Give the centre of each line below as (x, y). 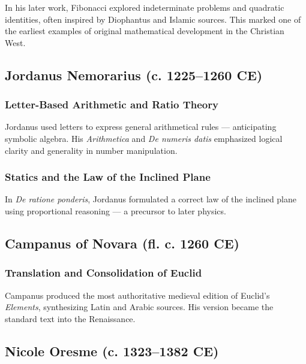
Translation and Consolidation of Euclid (103, 273)
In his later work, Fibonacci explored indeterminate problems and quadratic (145, 7)
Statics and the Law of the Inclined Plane (108, 177)
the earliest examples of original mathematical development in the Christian (145, 31)
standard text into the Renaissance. (70, 318)
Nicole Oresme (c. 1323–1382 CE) (112, 351)
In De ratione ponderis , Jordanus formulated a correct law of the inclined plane (151, 199)
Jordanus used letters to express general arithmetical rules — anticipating (141, 127)
